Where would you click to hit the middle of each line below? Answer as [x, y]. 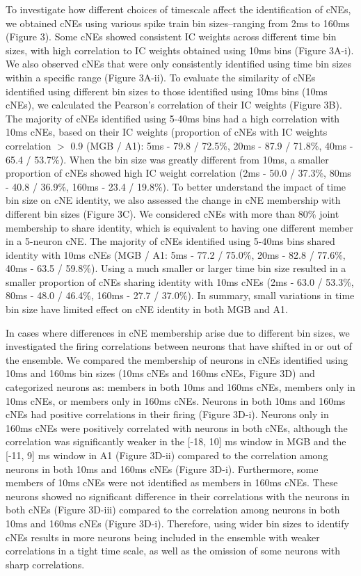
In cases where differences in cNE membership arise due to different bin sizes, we [178, 332]
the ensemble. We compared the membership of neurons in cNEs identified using [177, 359]
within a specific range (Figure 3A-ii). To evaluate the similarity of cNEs [161, 77]
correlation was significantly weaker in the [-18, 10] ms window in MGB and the [176, 441]
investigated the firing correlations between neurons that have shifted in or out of [179, 346]
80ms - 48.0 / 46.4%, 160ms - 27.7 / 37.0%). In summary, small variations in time [180, 295]
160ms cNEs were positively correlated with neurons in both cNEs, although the [177, 427]
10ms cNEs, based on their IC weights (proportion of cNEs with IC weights [167, 132]
